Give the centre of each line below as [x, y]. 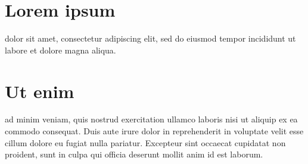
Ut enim [40, 91]
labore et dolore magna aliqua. [60, 50]
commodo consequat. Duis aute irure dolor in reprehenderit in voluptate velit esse [154, 131]
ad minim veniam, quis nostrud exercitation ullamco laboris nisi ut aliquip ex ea [151, 119]
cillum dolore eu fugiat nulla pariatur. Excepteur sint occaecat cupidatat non [145, 142]
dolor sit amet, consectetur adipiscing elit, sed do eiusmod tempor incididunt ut [150, 38]
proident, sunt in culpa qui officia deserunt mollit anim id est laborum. [134, 154]
